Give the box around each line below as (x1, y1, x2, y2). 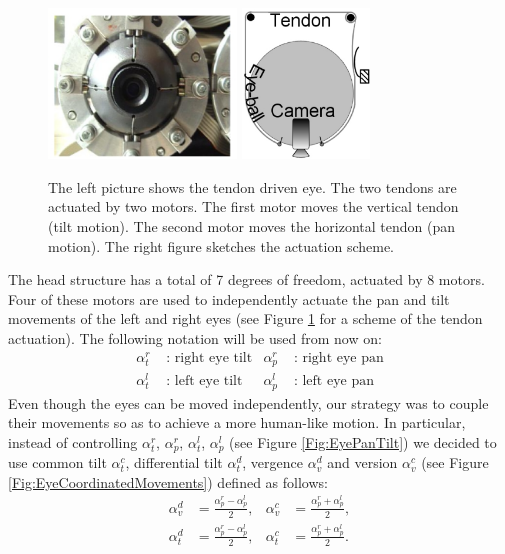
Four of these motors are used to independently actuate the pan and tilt (8, 288, 450, 309)
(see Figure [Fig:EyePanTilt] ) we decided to (229, 431, 497, 452)
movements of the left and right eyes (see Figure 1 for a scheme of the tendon (8, 308, 483, 329)
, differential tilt (125, 452, 223, 473)
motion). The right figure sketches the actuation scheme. (48, 235, 394, 256)
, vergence (242, 452, 304, 473)
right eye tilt (174, 350, 253, 365)
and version (327, 452, 398, 473)
